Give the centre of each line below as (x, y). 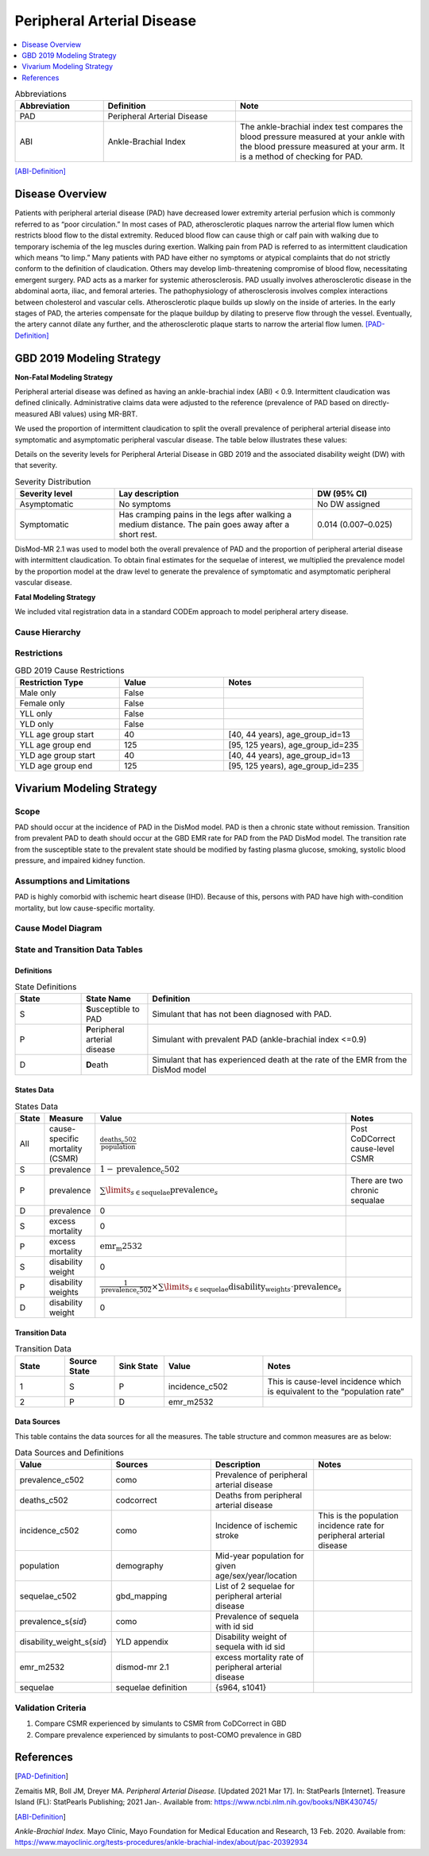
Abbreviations (41, 94)
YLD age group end (56, 766)
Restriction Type (51, 682)
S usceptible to (113, 1009)
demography (139, 1566)
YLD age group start (57, 756)
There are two (377, 1181)
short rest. (138, 535)
